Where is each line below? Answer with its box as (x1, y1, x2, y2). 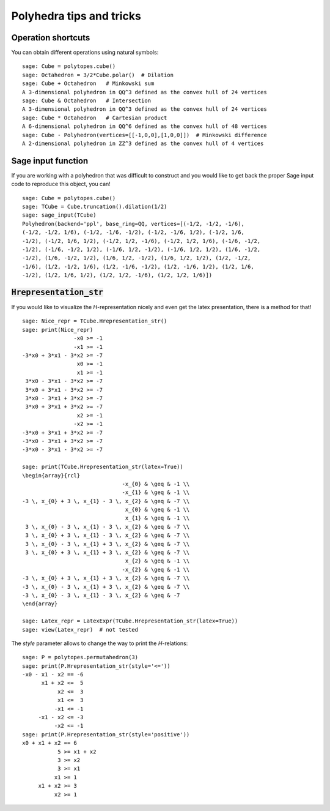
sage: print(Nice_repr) (22, 326, 94, 333)
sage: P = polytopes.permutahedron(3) (22, 654, 139, 661)
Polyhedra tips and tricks (11, 9, 142, 23)
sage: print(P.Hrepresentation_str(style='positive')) (22, 731, 190, 738)
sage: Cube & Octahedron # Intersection (22, 97, 152, 104)
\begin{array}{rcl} (22, 472, 81, 479)
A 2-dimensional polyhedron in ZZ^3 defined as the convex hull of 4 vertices (22, 140, 264, 147)
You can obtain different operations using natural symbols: (11, 49, 159, 56)
